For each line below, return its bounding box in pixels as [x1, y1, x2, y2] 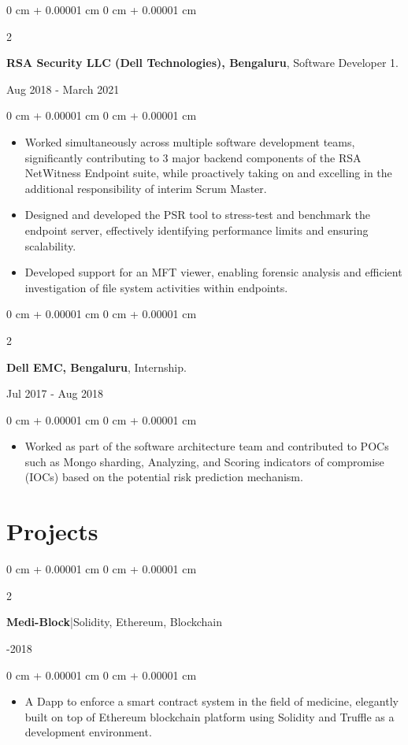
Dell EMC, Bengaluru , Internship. [6, 358, 187, 375]
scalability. [24, 237, 76, 254]
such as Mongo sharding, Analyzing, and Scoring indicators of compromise [24, 453, 384, 469]
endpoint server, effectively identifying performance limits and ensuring [24, 221, 369, 238]
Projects [6, 515, 98, 547]
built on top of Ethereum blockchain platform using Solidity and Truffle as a [24, 708, 395, 725]
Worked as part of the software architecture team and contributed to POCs [24, 438, 389, 454]
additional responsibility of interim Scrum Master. [24, 180, 267, 196]
